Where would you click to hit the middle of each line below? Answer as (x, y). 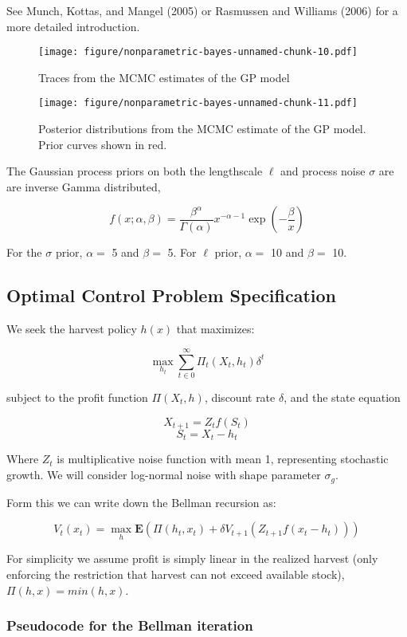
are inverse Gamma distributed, (84, 186)
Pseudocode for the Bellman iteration (130, 625)
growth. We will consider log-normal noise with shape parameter (164, 475)
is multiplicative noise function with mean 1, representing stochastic (223, 459)
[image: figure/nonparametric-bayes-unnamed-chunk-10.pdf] (198, 52)
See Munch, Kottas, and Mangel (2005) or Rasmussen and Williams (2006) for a (202, 10)
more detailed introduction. (73, 26)
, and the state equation (342, 397)
